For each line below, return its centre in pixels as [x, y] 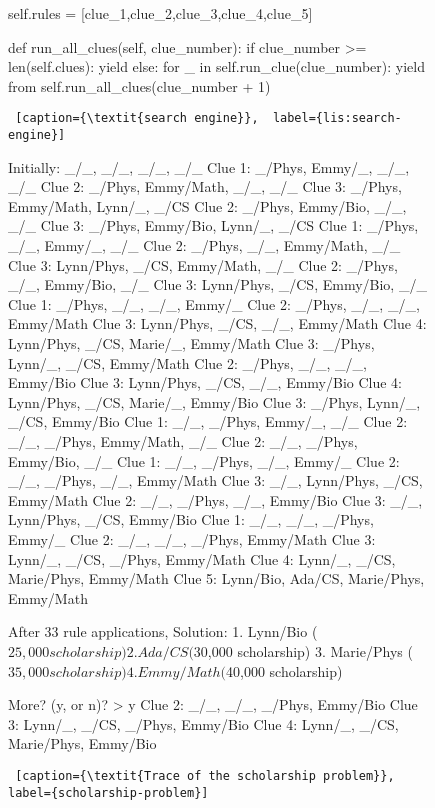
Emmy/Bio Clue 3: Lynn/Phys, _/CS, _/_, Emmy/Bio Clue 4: [205, 382]
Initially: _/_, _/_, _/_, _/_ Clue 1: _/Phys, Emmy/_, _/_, [209, 166]
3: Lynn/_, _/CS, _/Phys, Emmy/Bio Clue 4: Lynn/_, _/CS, [203, 723]
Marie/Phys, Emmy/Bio [82, 743]
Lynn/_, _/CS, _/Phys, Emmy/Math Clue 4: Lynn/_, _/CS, [202, 558]
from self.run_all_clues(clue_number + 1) [139, 85]
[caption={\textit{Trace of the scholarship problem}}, [205, 775]
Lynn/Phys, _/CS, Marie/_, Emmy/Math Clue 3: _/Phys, [191, 343]
